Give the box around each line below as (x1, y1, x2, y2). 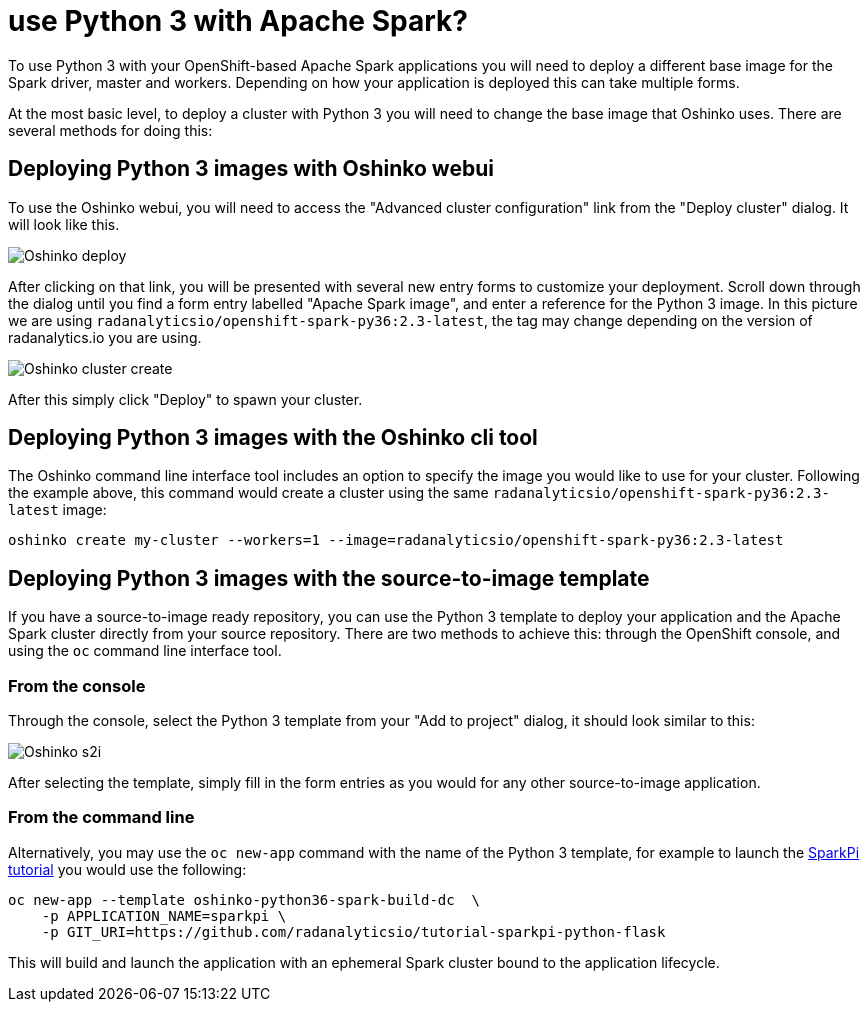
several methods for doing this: (8, 121, 213, 139)
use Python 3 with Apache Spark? (8, 4, 468, 38)
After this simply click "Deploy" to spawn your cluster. (8, 390, 363, 408)
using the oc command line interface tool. (8, 642, 282, 660)
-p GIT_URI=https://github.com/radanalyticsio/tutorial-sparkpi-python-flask (41, 923, 666, 940)
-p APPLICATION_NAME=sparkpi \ (41, 907, 287, 924)
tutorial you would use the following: (8, 860, 247, 878)
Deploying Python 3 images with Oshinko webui (8, 156, 494, 182)
